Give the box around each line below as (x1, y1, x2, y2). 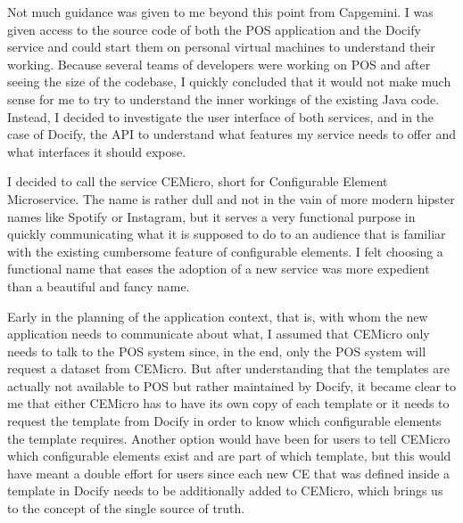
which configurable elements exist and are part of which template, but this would (7, 446, 451, 465)
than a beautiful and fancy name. (7, 276, 190, 295)
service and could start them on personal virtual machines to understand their (7, 37, 435, 56)
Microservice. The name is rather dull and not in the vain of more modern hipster (7, 189, 455, 208)
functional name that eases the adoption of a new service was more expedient (7, 259, 430, 278)
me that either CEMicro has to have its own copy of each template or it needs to (7, 394, 450, 413)
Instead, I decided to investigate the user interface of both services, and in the (7, 107, 434, 126)
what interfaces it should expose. (7, 142, 186, 160)
